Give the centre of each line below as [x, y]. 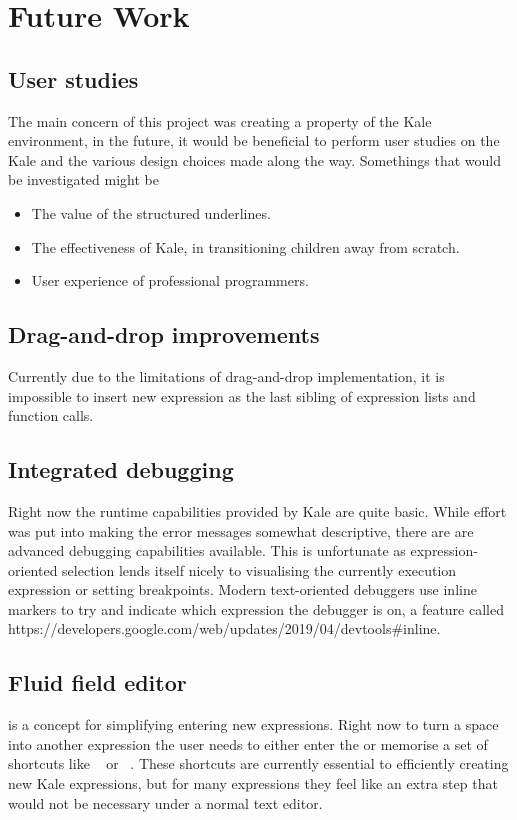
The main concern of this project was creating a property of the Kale [220, 120]
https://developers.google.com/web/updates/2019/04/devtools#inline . [224, 628]
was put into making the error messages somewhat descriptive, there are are [241, 530]
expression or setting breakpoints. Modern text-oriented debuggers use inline [242, 589]
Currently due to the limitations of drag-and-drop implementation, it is [226, 375]
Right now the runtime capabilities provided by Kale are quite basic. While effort [257, 510]
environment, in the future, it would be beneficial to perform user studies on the [254, 140]
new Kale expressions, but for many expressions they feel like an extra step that [253, 783]
